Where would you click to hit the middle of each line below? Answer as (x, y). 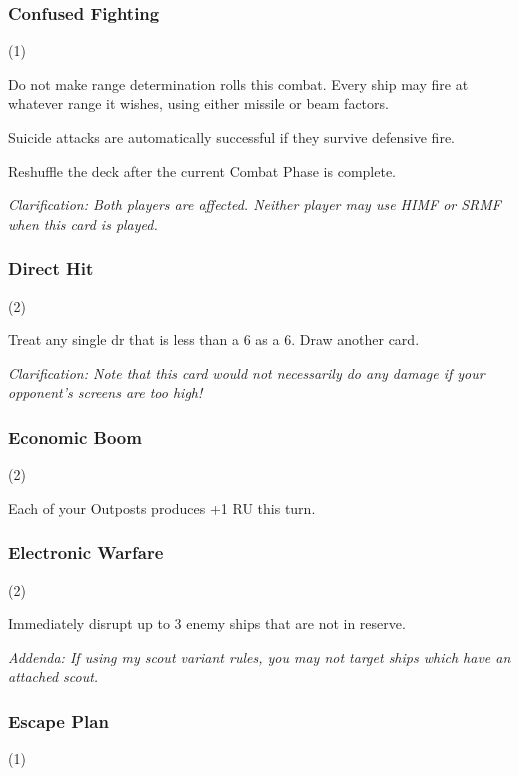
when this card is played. (83, 223)
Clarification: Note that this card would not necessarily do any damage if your (246, 372)
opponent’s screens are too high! (105, 392)
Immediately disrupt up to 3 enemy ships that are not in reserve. (207, 623)
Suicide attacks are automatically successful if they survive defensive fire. (232, 137)
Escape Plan (58, 720)
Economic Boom (75, 436)
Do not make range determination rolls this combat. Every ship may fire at (238, 83)
